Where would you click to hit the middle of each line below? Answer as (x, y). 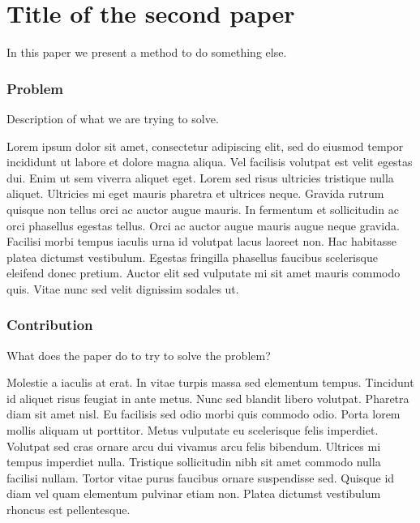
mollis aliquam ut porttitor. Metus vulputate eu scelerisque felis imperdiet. (193, 430)
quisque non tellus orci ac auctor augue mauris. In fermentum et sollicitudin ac (203, 209)
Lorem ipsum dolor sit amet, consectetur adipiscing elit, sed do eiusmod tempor (205, 146)
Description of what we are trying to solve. (113, 118)
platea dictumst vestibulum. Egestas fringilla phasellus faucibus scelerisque (192, 257)
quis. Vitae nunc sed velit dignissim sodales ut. (123, 288)
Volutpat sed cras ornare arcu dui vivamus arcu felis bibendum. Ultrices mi (194, 446)
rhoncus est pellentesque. (69, 510)
